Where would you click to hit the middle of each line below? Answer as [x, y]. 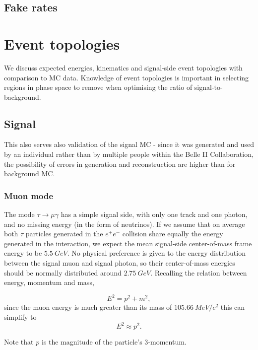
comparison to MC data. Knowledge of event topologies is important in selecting [127, 77]
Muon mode [29, 195]
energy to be [23, 253]
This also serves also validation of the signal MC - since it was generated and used [129, 144]
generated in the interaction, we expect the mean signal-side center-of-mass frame [128, 243]
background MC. [30, 174]
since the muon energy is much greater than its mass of [88, 307]
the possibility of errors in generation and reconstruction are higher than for [120, 164]
